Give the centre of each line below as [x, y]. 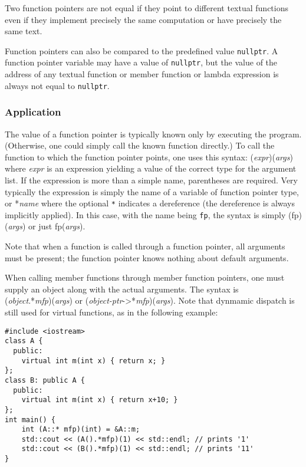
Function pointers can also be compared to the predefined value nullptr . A [142, 50]
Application [33, 112]
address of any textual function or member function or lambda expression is [142, 74]
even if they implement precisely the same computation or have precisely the [143, 19]
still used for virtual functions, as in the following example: [111, 312]
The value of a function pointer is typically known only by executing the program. [153, 134]
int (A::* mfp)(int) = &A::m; [81, 430]
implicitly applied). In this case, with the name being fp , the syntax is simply [145, 214]
